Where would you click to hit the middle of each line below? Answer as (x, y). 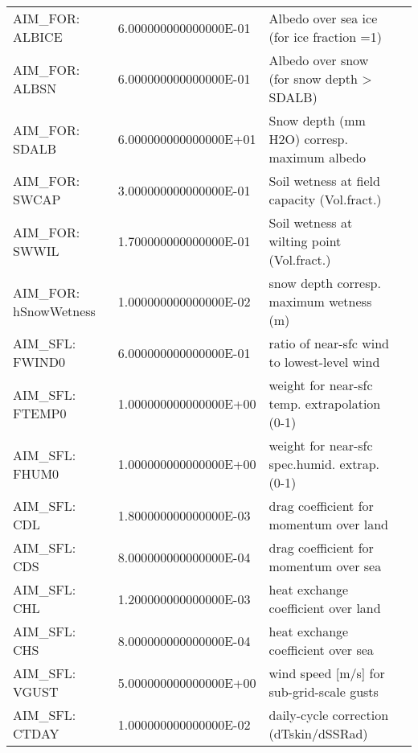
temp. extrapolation (325, 403)
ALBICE (38, 37)
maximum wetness (320, 301)
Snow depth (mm (317, 120)
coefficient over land (325, 608)
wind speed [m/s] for (327, 673)
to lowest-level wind (324, 362)
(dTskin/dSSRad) (318, 733)
